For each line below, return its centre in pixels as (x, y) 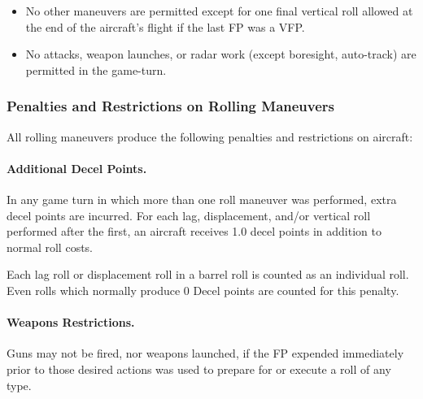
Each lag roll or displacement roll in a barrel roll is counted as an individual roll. (208, 274)
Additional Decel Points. (77, 168)
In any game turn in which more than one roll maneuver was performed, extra (202, 199)
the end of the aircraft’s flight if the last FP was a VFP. (165, 26)
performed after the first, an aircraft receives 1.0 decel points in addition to (194, 231)
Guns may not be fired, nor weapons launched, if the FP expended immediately (205, 353)
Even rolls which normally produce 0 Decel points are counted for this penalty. (203, 290)
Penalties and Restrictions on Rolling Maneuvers (171, 106)
